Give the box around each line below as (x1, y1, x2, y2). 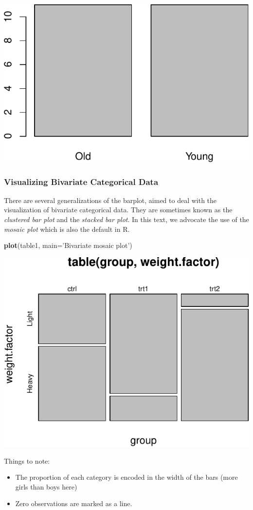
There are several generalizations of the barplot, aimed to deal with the (4, 195, 217, 205)
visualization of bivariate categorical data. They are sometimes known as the (4, 204, 233, 215)
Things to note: (4, 455, 50, 466)
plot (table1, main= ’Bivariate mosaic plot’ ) (4, 240, 132, 250)
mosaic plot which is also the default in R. (4, 224, 130, 234)
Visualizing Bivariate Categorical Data (4, 176, 159, 188)
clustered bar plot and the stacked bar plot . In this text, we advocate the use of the (4, 214, 249, 224)
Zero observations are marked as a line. (15, 498, 132, 508)
